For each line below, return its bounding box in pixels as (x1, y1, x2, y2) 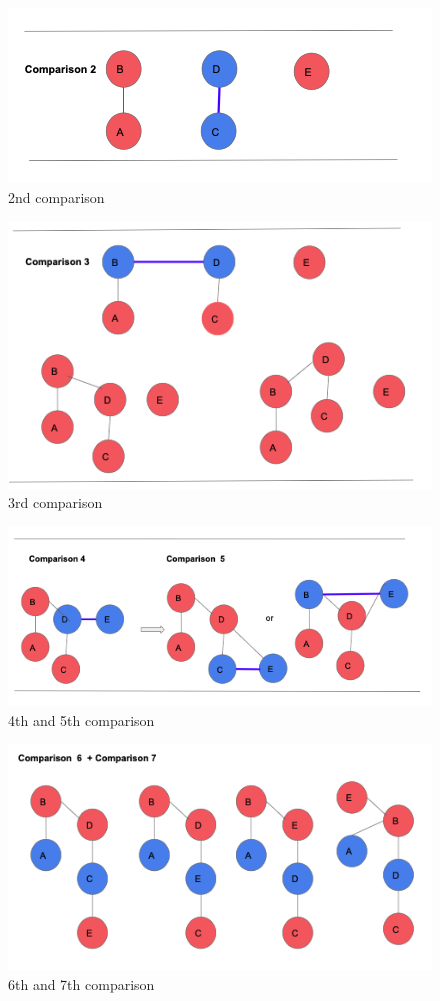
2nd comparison (8, 186, 105, 207)
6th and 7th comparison (8, 974, 155, 995)
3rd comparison (8, 492, 103, 513)
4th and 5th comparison (8, 709, 155, 730)
